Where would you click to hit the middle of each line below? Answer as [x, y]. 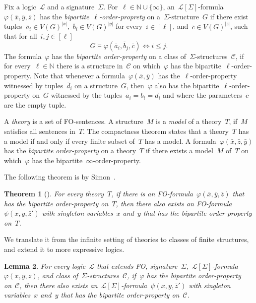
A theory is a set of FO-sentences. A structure [74, 121]
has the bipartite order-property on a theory [70, 151]
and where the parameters [202, 95]
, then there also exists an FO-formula [174, 203]
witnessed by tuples [34, 85]
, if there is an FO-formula [152, 193]
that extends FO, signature [137, 266]
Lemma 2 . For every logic [45, 266]
